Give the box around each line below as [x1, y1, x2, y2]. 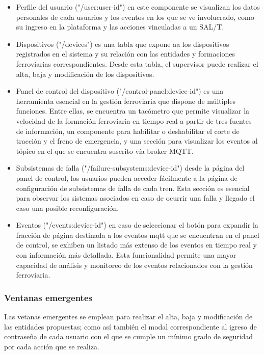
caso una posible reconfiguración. [16, 202, 119, 213]
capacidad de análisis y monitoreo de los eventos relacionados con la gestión [16, 259, 253, 270]
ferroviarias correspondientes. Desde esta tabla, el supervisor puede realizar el [16, 58, 258, 69]
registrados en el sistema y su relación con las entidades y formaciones [16, 48, 235, 59]
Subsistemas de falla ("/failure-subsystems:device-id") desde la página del [16, 162, 245, 173]
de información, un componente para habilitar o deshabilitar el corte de [16, 125, 240, 136]
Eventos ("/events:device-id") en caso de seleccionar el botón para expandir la [16, 220, 258, 230]
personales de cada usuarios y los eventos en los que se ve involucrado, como [16, 11, 254, 22]
